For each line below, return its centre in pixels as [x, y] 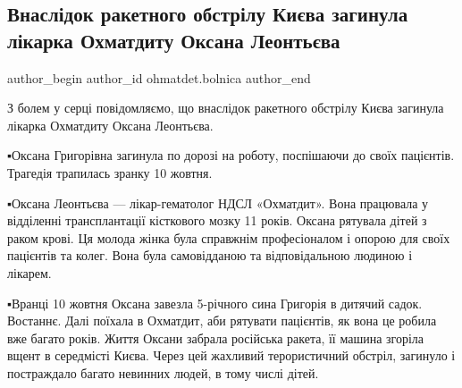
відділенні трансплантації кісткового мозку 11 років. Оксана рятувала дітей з [217, 220]
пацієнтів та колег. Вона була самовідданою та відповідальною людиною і [210, 255]
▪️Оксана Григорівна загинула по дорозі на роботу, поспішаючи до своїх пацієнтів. [231, 155]
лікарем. [29, 272]
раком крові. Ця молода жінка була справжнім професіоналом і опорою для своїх [229, 237]
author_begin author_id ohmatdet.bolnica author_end [159, 77]
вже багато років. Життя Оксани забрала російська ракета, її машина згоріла [216, 337]
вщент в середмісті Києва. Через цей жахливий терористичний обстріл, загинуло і [231, 355]
